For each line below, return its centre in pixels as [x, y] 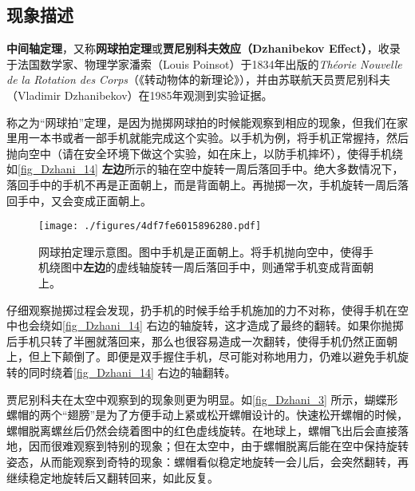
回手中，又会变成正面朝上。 [79, 200]
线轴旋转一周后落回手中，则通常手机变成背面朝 [250, 267]
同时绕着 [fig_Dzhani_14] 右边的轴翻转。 [132, 372]
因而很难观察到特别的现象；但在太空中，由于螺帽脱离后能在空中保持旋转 [218, 446]
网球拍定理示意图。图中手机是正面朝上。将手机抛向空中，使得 [200, 251]
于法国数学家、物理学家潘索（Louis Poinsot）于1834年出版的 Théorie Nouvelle [204, 63]
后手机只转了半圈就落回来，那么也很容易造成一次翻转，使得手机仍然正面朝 [202, 341]
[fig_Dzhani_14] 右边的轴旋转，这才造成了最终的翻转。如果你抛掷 [233, 325]
